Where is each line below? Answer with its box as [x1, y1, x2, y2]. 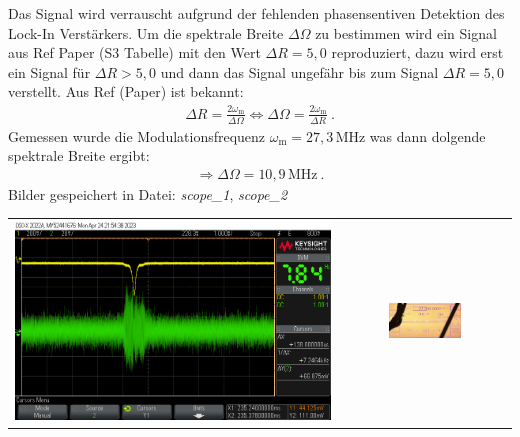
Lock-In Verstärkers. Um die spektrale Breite [8, 22, 284, 43]
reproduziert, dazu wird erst [331, 42, 504, 63]
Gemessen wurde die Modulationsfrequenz [8, 125, 266, 146]
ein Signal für [8, 61, 91, 82]
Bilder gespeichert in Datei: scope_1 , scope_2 [8, 183, 288, 204]
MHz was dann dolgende [335, 125, 486, 146]
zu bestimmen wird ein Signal [315, 22, 497, 43]
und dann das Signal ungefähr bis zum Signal [160, 61, 439, 82]
